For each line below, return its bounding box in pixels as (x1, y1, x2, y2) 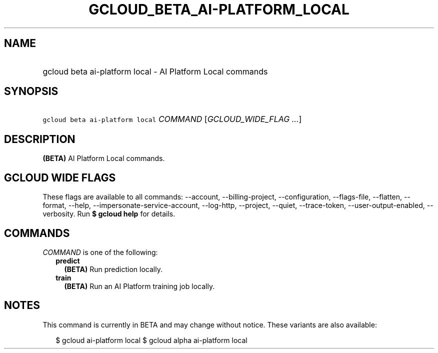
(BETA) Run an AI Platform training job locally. (64, 281, 215, 290)
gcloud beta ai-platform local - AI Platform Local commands (42, 66, 268, 76)
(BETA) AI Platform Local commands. (42, 154, 165, 163)
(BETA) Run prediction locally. (64, 264, 162, 273)
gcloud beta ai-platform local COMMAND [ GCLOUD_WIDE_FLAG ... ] (42, 114, 302, 124)
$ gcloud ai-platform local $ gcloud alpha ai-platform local (55, 335, 247, 344)
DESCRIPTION (4, 132, 75, 145)
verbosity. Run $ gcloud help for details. (42, 209, 175, 218)
